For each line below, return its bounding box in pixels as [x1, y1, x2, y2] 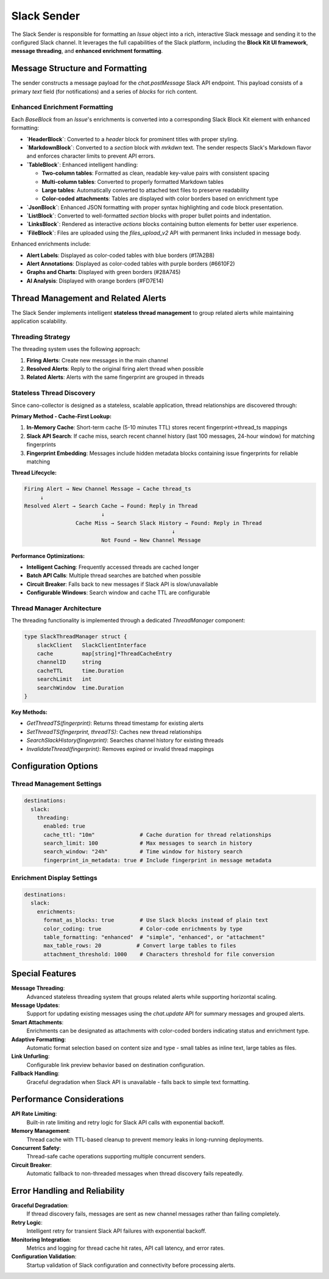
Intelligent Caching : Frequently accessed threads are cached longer [26, 563, 199, 571]
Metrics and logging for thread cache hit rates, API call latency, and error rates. [26, 1244, 225, 1252]
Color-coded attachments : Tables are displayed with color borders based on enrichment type [41, 195, 278, 202]
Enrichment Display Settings [11, 874, 97, 883]
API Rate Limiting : [11, 1110, 57, 1118]
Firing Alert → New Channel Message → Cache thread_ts [24, 485, 191, 493]
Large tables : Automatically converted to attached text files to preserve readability [41, 186, 249, 194]
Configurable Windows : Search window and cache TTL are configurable [26, 589, 210, 596]
